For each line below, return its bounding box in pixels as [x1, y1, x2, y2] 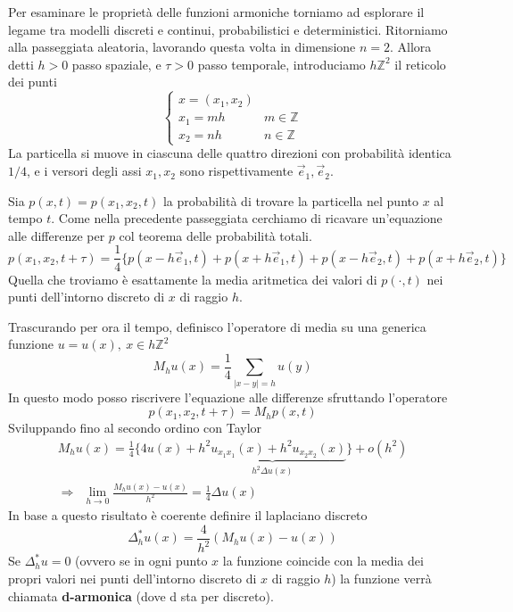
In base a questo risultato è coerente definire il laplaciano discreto [8, 506, 368, 525]
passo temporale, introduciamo [197, 54, 366, 73]
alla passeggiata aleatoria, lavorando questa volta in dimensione [8, 37, 356, 56]
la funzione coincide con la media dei [222, 551, 424, 570]
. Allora [390, 37, 432, 56]
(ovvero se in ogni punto [75, 551, 208, 570]
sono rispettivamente [179, 161, 294, 180]
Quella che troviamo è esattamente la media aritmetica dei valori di [8, 269, 377, 288]
